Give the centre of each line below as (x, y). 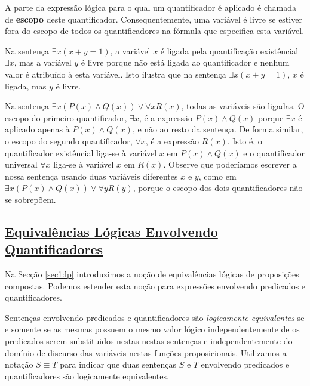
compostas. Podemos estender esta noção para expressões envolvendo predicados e (155, 285)
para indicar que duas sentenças (118, 364)
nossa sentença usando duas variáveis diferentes (91, 176)
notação (19, 364)
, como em (217, 176)
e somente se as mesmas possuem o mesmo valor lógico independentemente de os (152, 329)
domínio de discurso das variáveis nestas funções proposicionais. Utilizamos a (146, 352)
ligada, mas (26, 86)
